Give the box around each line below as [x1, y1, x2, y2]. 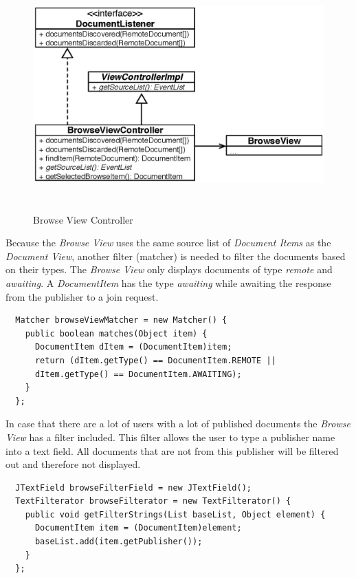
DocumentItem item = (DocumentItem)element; [34, 523, 242, 533]
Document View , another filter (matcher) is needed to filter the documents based [5, 248, 346, 263]
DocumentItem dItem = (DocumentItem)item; [34, 342, 232, 352]
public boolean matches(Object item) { [25, 328, 208, 339]
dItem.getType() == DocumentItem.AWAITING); [34, 369, 242, 379]
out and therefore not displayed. [5, 457, 141, 471]
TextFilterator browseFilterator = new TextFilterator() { [15, 496, 291, 506]
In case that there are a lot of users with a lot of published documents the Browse [5, 416, 351, 431]
